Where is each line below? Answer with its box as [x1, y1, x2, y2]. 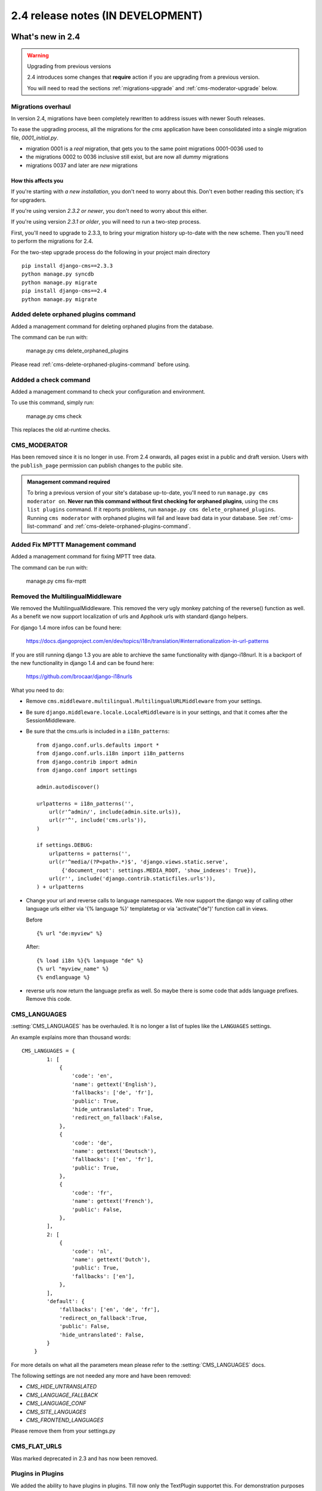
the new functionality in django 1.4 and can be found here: [11, 660, 154, 667]
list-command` [27, 522, 63, 530]
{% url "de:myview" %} [36, 930, 103, 936]
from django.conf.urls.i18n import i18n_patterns [36, 750, 185, 757]
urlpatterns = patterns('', [48, 850, 131, 857]
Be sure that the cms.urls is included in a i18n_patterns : [26, 728, 170, 735]
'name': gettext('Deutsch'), [72, 1147, 157, 1154]
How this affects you [11, 177, 64, 184]
